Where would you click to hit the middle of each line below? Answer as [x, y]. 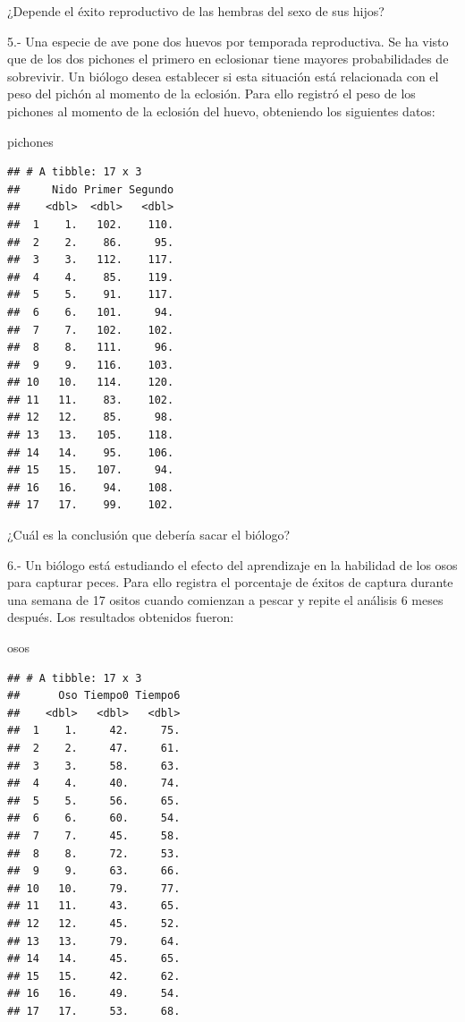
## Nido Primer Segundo [91, 189]
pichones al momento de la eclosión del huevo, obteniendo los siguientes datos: [221, 111]
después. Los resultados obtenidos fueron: [121, 617]
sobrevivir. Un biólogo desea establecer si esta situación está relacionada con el [223, 76]
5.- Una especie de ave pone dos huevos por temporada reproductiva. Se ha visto [228, 41]
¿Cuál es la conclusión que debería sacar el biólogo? [149, 535]
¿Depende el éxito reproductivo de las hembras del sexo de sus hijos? [196, 11]
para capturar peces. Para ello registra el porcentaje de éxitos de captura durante [230, 582]
